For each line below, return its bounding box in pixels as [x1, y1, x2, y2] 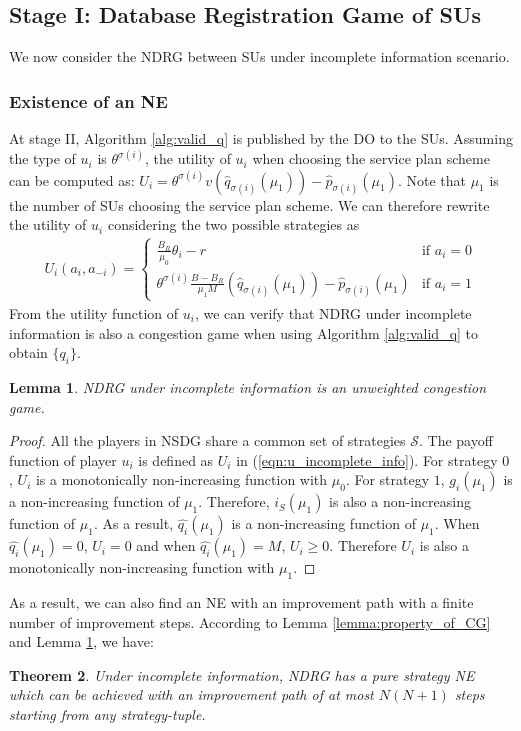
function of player [9, 449, 117, 470]
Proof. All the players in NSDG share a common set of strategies [9, 430, 406, 451]
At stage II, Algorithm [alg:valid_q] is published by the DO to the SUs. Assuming [9, 128, 513, 149]
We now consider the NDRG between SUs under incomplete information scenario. [9, 46, 510, 67]
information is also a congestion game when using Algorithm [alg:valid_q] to [9, 322, 479, 343]
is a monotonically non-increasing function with [35, 469, 328, 490]
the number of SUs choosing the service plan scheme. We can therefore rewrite [9, 194, 490, 215]
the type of [9, 148, 76, 169]
